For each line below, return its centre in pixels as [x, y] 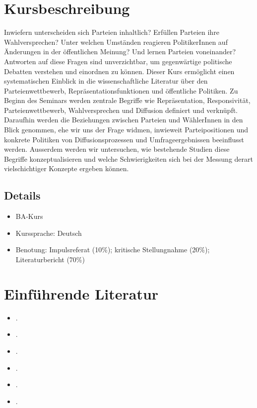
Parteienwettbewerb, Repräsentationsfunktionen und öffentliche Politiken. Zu [121, 90]
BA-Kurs [29, 216]
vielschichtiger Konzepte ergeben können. [66, 168]
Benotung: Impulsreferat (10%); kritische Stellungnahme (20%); [113, 250]
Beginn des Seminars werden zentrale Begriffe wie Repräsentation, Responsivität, [127, 100]
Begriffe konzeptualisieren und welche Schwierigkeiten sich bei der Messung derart [128, 158]
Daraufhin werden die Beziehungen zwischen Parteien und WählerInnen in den [124, 120]
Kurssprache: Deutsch [49, 233]
